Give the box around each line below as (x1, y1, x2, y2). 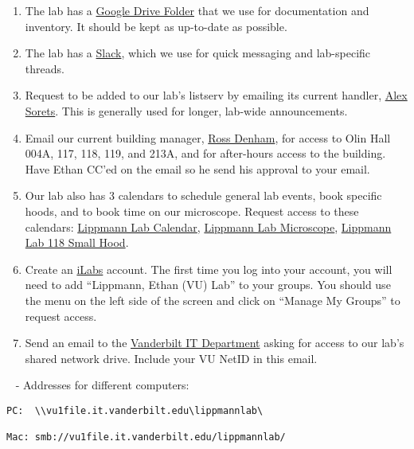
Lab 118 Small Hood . (25, 234, 129, 251)
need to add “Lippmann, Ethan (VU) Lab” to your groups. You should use (25, 276, 391, 293)
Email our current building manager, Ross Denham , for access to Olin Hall (25, 129, 391, 146)
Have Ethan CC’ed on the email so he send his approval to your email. (25, 160, 370, 177)
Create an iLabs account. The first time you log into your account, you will (25, 260, 393, 277)
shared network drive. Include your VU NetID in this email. (25, 349, 318, 366)
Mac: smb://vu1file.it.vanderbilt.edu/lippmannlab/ (6, 431, 286, 443)
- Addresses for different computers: (15, 377, 189, 393)
